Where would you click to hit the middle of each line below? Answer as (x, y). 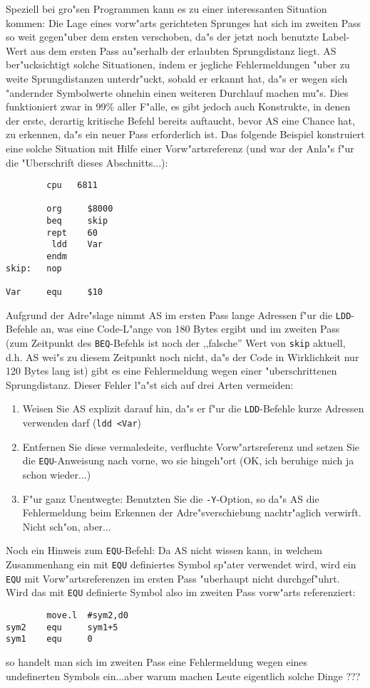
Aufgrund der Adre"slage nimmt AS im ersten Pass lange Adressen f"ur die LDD (179, 314)
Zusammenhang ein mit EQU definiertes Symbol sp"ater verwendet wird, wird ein (181, 564)
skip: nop (34, 268)
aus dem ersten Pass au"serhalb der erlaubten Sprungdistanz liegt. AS (184, 50)
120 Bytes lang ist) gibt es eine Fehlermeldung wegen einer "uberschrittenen (171, 371)
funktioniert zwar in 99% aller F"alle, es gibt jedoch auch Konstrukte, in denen (178, 106)
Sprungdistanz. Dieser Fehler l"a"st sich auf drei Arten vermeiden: (150, 384)
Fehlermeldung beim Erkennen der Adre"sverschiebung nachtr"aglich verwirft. (192, 512)
